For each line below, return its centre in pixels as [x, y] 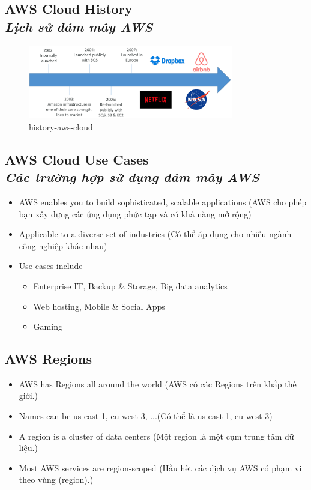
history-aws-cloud [61, 126]
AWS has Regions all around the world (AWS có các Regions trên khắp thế [158, 383]
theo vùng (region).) [56, 479]
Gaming [48, 326]
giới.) [28, 395]
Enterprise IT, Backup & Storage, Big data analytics [130, 286]
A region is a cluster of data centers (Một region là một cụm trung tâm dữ [156, 436]
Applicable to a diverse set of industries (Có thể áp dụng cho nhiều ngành [155, 234]
